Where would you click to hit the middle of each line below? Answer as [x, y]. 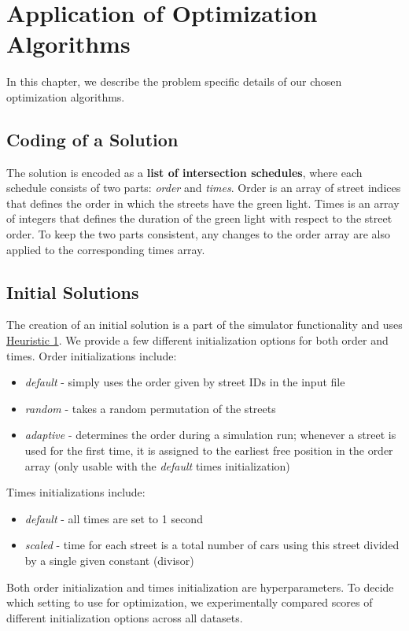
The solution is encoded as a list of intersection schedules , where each [184, 172]
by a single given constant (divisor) [109, 560]
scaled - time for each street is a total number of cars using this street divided [212, 545]
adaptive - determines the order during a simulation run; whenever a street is [210, 435]
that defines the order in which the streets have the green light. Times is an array [203, 203]
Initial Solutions [73, 292]
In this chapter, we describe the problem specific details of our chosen [174, 81]
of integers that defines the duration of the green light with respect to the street [199, 218]
